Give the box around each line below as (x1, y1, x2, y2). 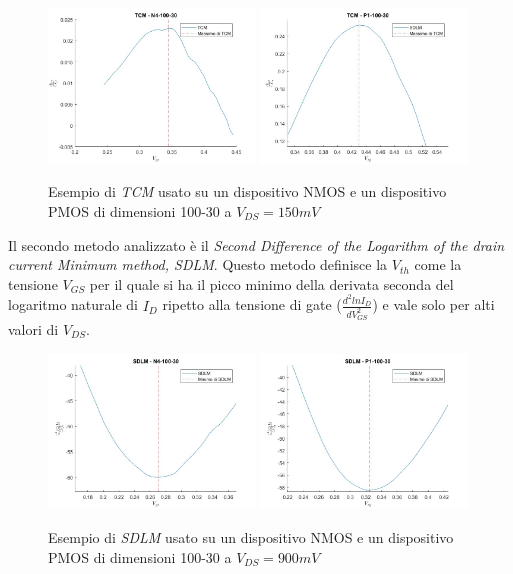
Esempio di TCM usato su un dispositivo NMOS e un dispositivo (48, 181, 447, 202)
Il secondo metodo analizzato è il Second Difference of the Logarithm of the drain (8, 234, 505, 255)
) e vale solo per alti (372, 294, 495, 315)
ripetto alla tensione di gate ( (162, 294, 342, 315)
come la (414, 254, 462, 275)
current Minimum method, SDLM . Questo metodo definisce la (8, 254, 388, 275)
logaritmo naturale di (8, 294, 138, 315)
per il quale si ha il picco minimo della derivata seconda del (89, 273, 454, 294)
